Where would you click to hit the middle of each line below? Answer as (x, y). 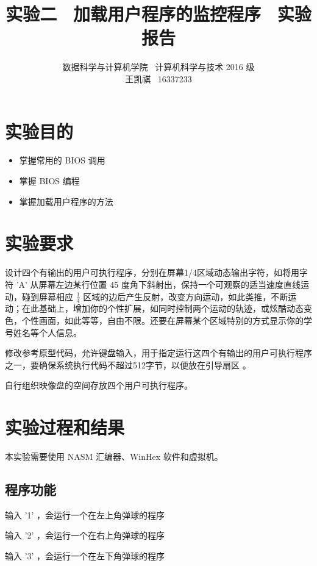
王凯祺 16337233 (158, 78)
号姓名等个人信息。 (43, 332)
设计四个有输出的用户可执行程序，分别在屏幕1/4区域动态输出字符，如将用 (152, 272)
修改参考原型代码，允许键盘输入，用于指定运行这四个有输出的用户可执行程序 (158, 353)
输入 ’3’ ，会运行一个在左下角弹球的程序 (85, 556)
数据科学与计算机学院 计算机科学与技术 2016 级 (158, 67)
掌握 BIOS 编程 (49, 181)
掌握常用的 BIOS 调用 (62, 160)
